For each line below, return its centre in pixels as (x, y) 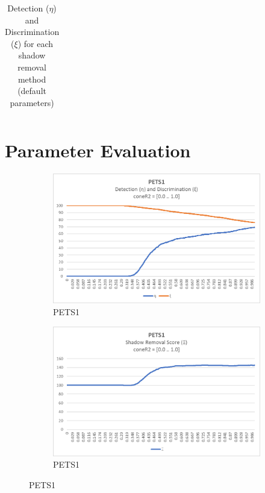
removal (32, 67)
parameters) (32, 102)
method (32, 79)
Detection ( (28, 8)
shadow (32, 55)
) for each (36, 43)
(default (32, 91)
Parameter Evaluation (98, 150)
